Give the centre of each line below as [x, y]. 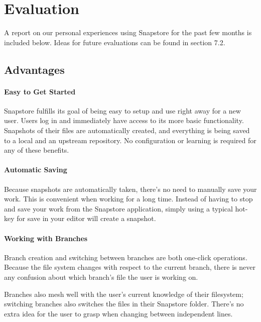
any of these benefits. [37, 150]
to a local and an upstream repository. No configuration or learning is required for [130, 140]
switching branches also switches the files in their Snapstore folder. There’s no [124, 304]
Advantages [34, 69]
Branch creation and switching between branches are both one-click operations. [126, 257]
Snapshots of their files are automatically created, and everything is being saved [127, 130]
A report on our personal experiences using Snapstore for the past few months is [128, 32]
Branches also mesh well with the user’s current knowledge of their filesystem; [124, 294]
